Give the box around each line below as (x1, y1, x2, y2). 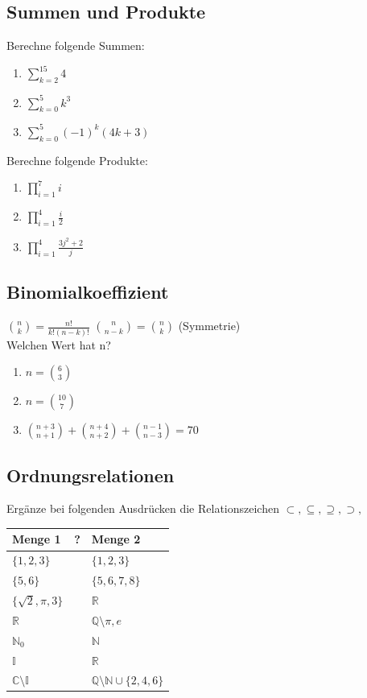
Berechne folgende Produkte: (6, 151, 148, 168)
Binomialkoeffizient (6, 279, 169, 304)
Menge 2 (91, 531, 141, 547)
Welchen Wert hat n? (6, 336, 111, 353)
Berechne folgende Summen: (6, 37, 145, 54)
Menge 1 (12, 531, 61, 547)
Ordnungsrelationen (6, 462, 175, 487)
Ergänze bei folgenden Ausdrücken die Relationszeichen (6, 500, 279, 517)
